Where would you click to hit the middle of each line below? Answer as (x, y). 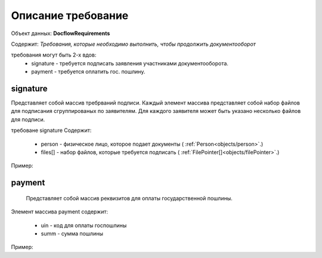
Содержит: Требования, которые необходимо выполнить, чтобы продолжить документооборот (134, 44)
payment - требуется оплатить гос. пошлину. (88, 72)
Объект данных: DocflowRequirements (61, 33)
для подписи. (28, 119)
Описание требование (70, 15)
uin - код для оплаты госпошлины (84, 225)
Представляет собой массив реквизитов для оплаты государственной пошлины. (129, 198)
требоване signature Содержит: (51, 130)
